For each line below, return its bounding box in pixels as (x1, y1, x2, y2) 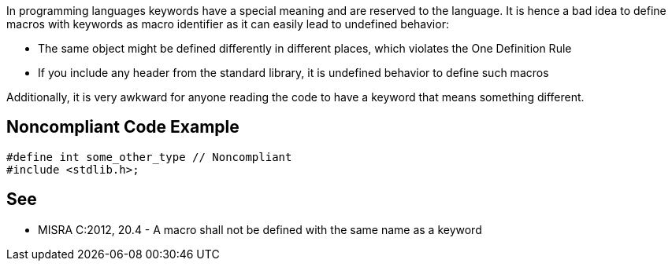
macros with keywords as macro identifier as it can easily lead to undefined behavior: (6, 17, 449, 31)
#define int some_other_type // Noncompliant (6, 150, 292, 163)
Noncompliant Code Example (6, 117, 239, 137)
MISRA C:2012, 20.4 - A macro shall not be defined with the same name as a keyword (38, 222, 482, 236)
